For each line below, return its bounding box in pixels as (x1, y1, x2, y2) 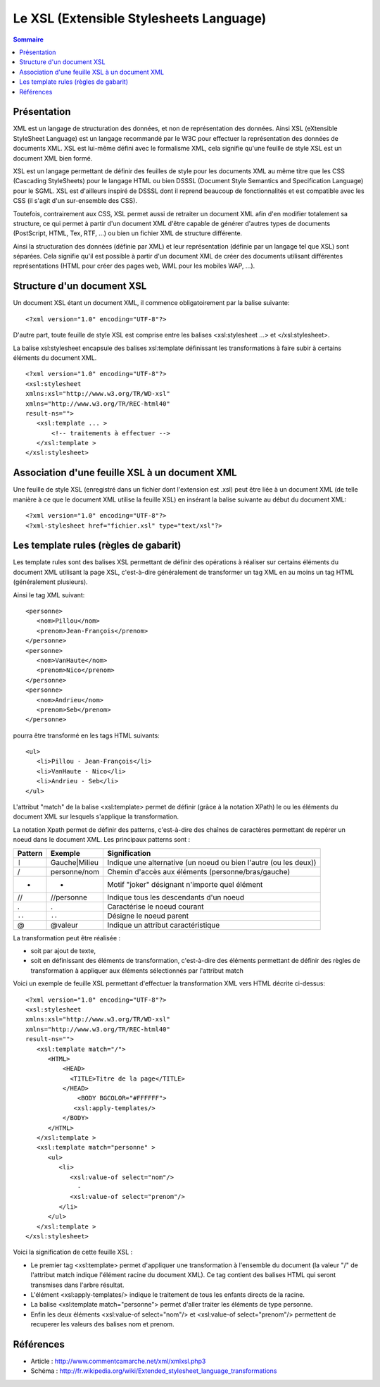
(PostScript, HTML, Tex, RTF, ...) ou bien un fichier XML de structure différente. (13, 229, 243, 237)
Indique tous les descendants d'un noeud (106, 892, 245, 902)
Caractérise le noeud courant (106, 902, 204, 912)
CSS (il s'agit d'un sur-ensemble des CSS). (13, 197, 137, 205)
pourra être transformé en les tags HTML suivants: (13, 731, 160, 740)
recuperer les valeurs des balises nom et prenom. (30, 1320, 175, 1329)
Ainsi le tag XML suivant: (13, 590, 85, 599)
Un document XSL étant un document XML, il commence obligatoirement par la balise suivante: (13, 299, 290, 307)
